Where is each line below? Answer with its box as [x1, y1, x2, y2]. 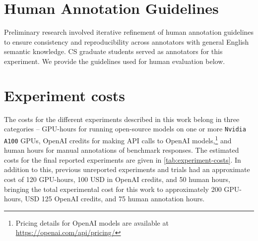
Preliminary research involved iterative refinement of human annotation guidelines [4, 27, 254, 37]
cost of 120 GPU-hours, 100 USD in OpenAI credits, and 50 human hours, [4, 174, 230, 184]
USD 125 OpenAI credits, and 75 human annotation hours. [25, 193, 205, 204]
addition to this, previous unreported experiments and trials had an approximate [4, 164, 250, 175]
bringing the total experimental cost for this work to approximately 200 [4, 183, 222, 194]
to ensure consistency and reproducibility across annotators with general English [4, 36, 249, 47]
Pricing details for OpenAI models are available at [15, 217, 169, 228]
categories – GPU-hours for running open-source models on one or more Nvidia [4, 123, 246, 134]
